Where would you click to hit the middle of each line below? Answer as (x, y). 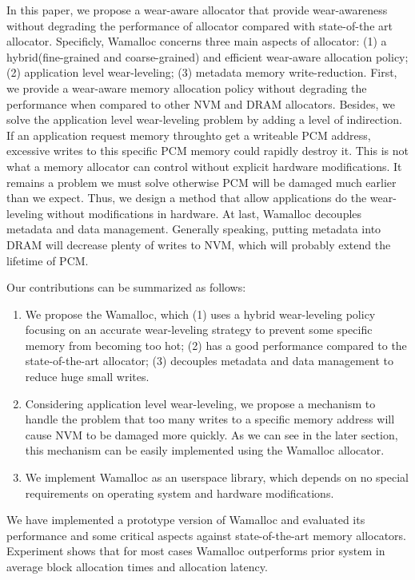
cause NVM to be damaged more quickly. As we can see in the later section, (211, 434)
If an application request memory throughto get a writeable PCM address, (189, 135)
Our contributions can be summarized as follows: (126, 287)
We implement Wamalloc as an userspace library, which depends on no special (217, 477)
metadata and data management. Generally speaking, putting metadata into (194, 229)
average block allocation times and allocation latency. (137, 566)
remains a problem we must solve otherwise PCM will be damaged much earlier (202, 182)
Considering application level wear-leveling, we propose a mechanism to (200, 403)
